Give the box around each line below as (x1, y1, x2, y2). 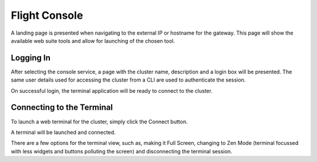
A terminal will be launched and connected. (11, 129, 116, 136)
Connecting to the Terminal (11, 103, 113, 113)
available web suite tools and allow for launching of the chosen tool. (11, 37, 176, 44)
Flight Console (11, 9, 83, 22)
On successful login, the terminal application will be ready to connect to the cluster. (11, 87, 213, 94)
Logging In (11, 53, 51, 63)
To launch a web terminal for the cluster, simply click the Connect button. (11, 118, 188, 125)
